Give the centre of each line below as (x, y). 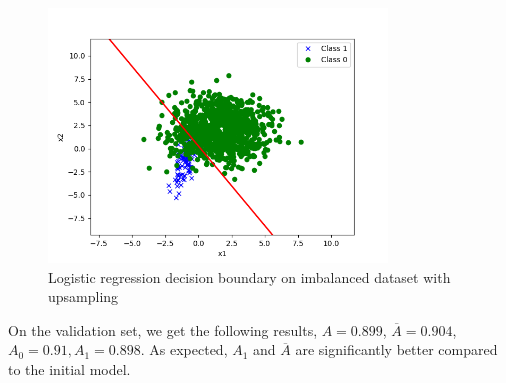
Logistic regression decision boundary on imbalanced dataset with (249, 276)
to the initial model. (69, 369)
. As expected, (184, 349)
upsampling (83, 296)
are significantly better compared (396, 349)
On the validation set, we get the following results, (163, 329)
